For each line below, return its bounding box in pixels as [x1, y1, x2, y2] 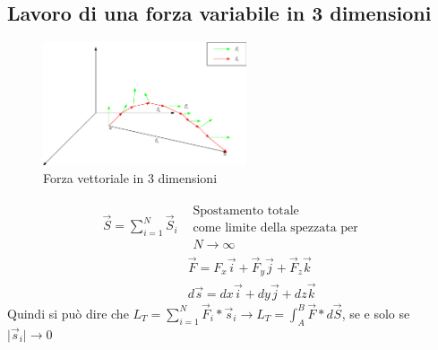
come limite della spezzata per [193, 221, 358, 234]
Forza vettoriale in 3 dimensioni [43, 169, 218, 187]
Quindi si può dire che [7, 303, 129, 322]
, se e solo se [341, 303, 410, 322]
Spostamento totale [193, 204, 299, 217]
